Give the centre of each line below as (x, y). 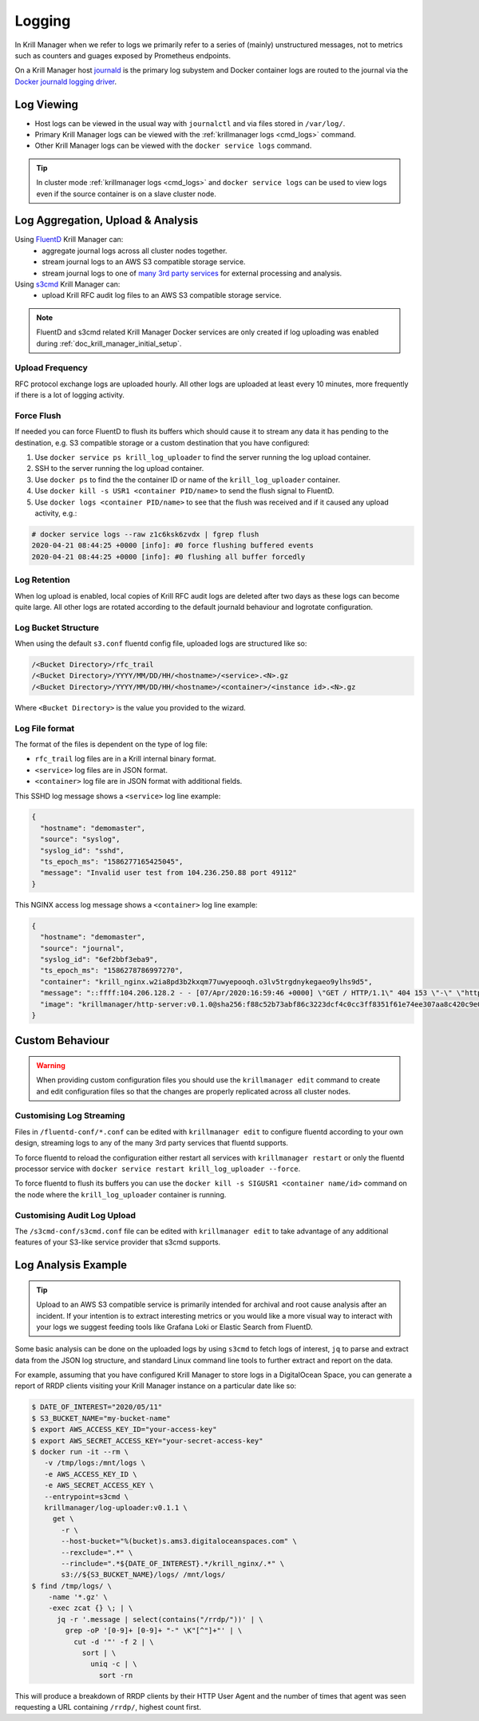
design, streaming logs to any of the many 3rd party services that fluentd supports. (152, 1143)
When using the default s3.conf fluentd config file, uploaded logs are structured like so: (161, 643)
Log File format (45, 728)
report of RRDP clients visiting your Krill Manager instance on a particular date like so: (156, 1386)
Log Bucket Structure (57, 627)
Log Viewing (47, 104)
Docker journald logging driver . (66, 81)
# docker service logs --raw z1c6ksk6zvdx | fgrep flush (145, 534)
